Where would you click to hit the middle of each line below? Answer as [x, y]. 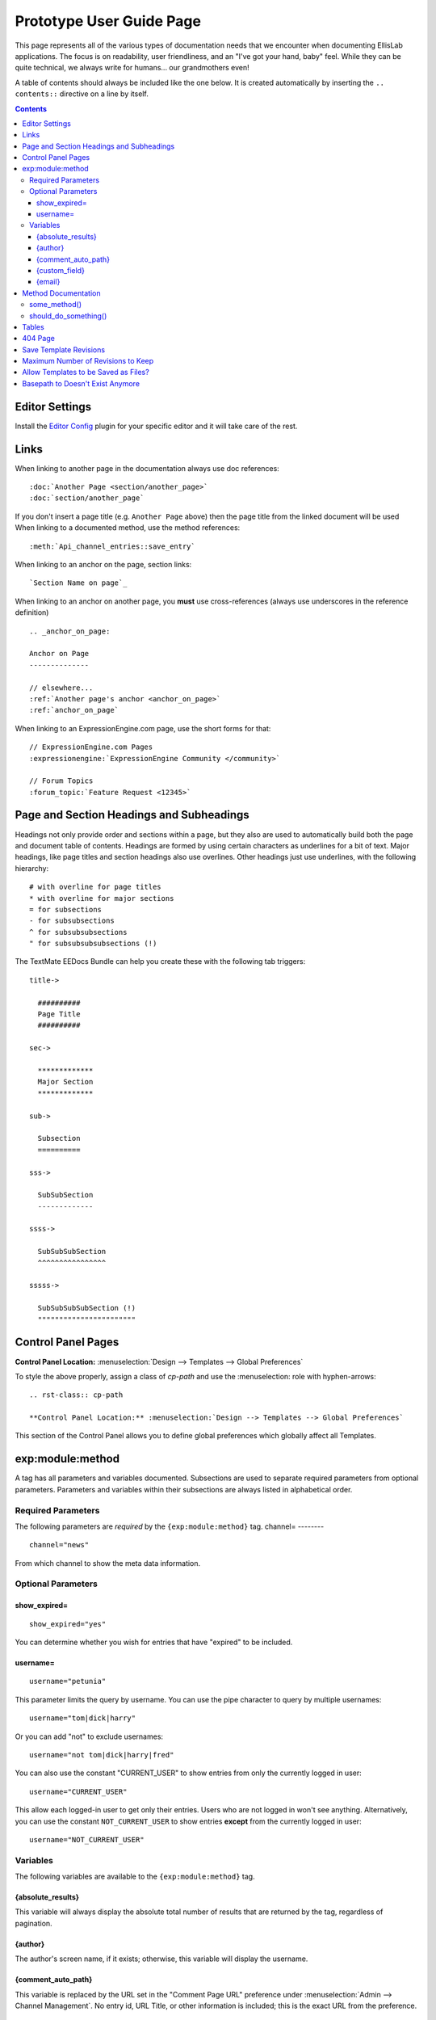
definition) [32, 612]
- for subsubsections [72, 921]
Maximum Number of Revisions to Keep [88, 361]
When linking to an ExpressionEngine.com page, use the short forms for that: [143, 728]
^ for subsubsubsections [78, 932]
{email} [48, 282]
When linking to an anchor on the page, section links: [103, 565]
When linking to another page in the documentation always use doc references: [147, 468]
